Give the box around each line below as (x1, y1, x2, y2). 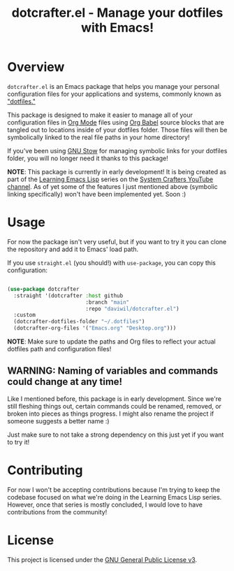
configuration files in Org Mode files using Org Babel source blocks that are (7, 118, 225, 127)
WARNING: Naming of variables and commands (7, 365, 219, 377)
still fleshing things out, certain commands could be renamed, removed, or (7, 402, 222, 410)
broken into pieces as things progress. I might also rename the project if (7, 409, 214, 418)
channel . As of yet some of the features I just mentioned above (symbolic (7, 182, 218, 190)
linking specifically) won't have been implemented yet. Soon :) (7, 190, 187, 198)
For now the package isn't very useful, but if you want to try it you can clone (7, 237, 227, 246)
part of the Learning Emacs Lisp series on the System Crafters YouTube (7, 175, 214, 183)
